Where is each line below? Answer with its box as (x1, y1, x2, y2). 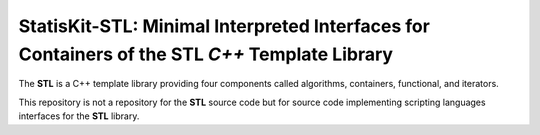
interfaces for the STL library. (18, 110, 140, 122)
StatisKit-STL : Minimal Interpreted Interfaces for (18, 15, 430, 37)
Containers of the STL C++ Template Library (18, 43, 394, 65)
